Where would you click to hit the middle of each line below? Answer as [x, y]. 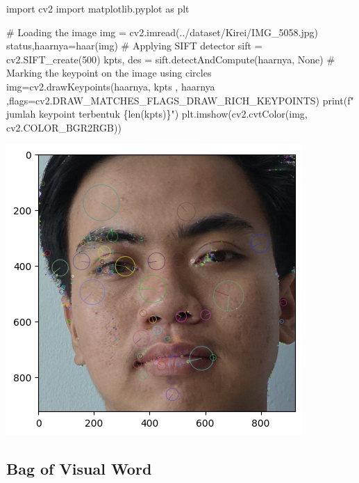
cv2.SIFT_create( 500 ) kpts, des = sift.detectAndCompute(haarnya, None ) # [171, 59]
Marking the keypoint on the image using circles [109, 73]
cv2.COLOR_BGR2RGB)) [64, 127]
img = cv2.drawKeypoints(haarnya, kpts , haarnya [111, 86]
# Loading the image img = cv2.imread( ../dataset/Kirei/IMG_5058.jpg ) [162, 32]
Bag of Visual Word [79, 469]
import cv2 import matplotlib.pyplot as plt [98, 8]
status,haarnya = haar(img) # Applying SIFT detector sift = [134, 46]
